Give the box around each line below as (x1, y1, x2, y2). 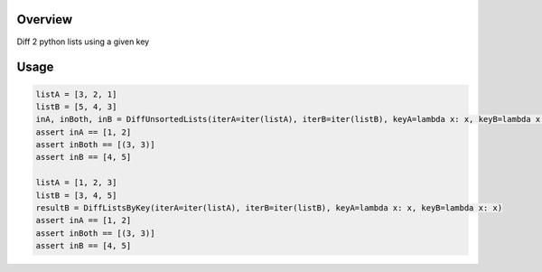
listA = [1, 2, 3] (35, 177, 117, 188)
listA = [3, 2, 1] (35, 89, 117, 99)
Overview (16, 12, 73, 27)
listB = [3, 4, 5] (35, 190, 117, 201)
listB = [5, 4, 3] (35, 101, 117, 112)
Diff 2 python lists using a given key (16, 36, 150, 47)
